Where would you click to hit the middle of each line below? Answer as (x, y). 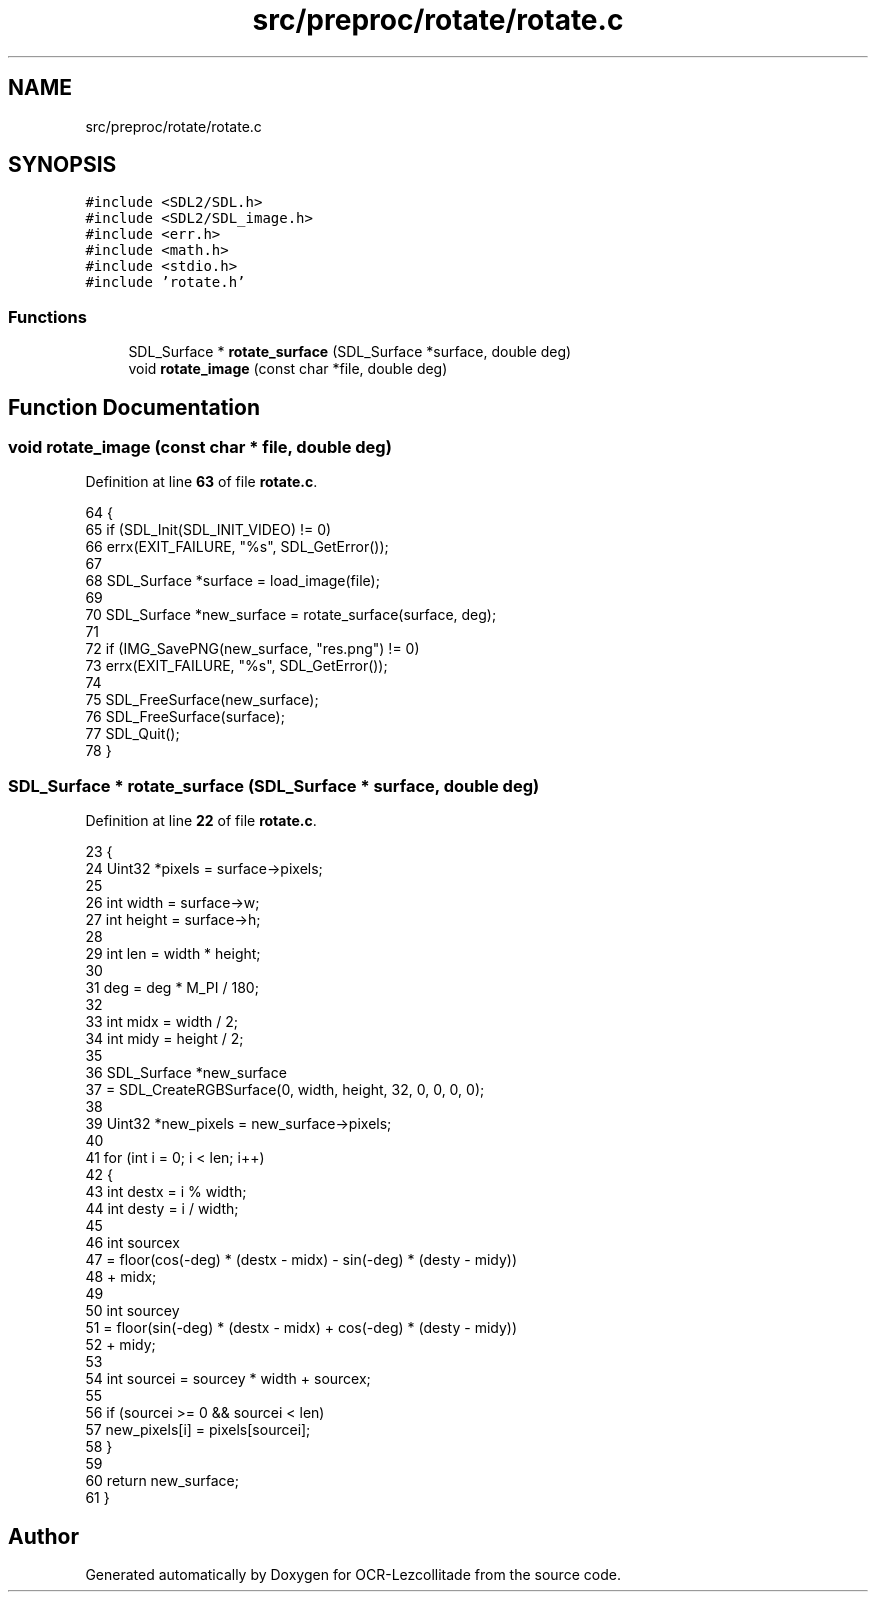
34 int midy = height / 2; (164, 1039)
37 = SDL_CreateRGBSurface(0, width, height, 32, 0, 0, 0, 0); (285, 1090)
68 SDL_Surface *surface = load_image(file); (232, 581)
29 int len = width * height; (173, 954)
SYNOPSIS (62, 165)
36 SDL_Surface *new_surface (186, 1073)
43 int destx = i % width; (166, 1192)
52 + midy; (120, 1345)
